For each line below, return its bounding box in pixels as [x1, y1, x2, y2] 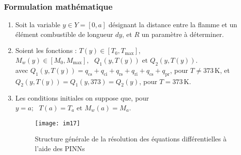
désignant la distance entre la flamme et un [108, 19, 238, 30]
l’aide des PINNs [34, 143, 85, 153]
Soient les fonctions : [15, 45, 77, 55]
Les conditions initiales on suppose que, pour [15, 93, 149, 103]
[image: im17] [34, 120, 80, 127]
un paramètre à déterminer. [141, 29, 224, 39]
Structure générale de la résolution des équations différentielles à [34, 134, 227, 144]
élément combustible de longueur [15, 29, 113, 39]
